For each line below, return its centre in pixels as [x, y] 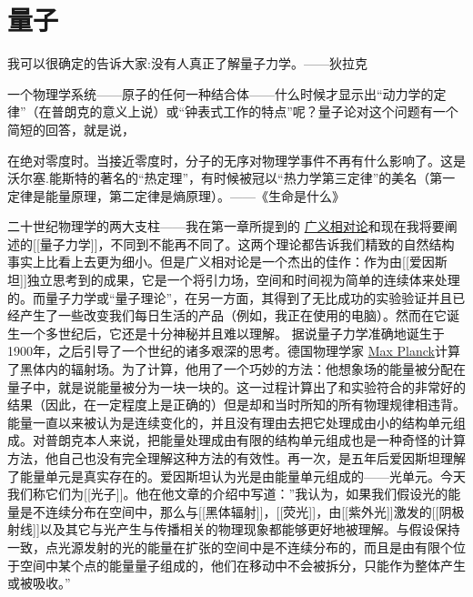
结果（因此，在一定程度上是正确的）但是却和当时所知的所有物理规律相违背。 [236, 405]
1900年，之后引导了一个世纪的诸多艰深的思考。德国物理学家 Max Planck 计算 [234, 351]
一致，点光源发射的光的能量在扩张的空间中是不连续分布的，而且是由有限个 [230, 546]
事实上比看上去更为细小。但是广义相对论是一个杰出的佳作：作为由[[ [208, 262]
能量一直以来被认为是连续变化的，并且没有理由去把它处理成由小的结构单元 [230, 422]
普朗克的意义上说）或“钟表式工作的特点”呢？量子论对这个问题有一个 [255, 111]
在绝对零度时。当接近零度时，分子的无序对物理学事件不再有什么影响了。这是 [236, 160]
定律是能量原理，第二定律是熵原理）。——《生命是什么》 [176, 195]
